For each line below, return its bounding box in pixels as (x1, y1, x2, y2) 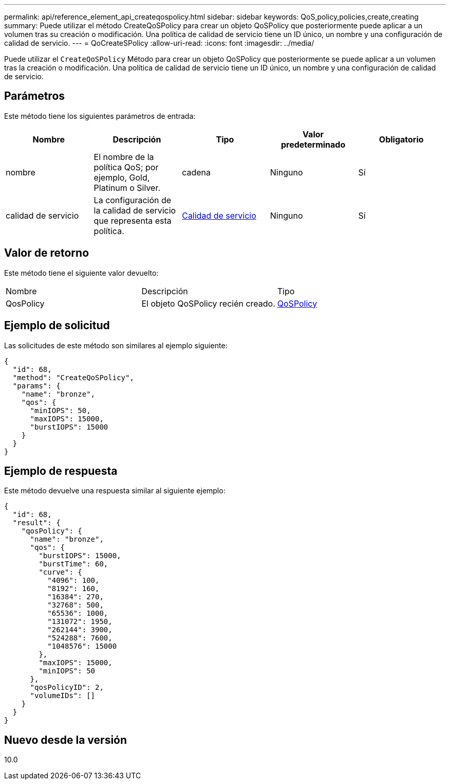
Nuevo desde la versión (4, 733, 127, 746)
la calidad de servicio (93, 205, 176, 216)
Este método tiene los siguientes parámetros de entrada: (4, 111, 196, 120)
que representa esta (93, 215, 172, 226)
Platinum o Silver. (93, 182, 161, 193)
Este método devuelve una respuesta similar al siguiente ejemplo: (4, 486, 226, 495)
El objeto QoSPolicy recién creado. (141, 298, 275, 309)
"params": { (12, 381, 61, 390)
